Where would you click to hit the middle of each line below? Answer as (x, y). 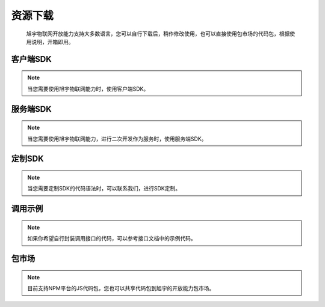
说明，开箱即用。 (52, 41)
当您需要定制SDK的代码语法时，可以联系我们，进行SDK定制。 (104, 189)
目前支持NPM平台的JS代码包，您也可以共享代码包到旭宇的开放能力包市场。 (121, 288)
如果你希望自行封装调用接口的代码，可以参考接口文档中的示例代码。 (112, 239)
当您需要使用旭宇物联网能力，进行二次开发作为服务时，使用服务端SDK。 (117, 139)
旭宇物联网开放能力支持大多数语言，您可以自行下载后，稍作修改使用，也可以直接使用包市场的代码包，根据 (158, 34)
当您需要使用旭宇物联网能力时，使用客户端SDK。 (88, 89)
